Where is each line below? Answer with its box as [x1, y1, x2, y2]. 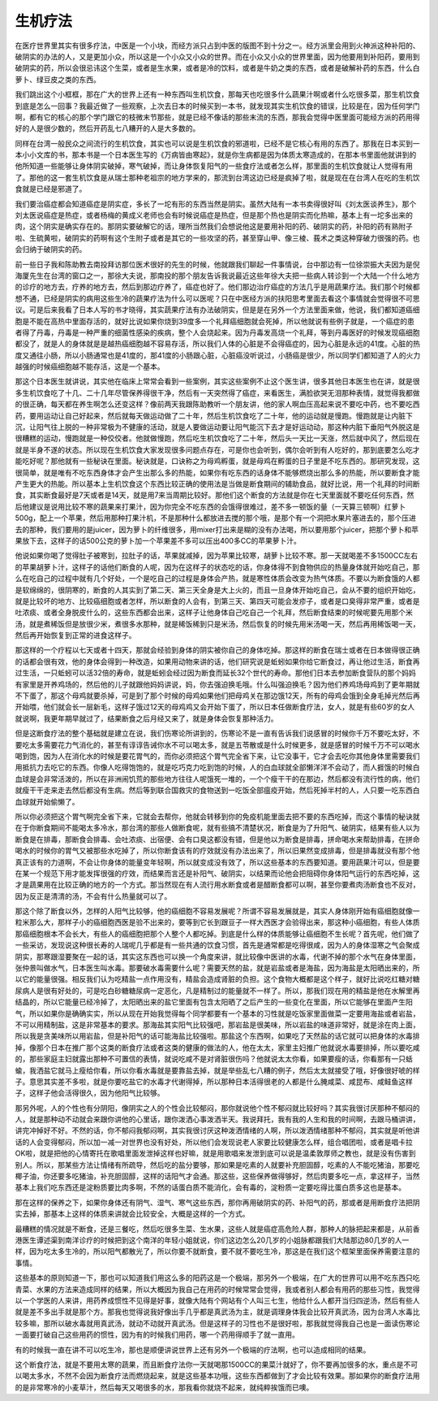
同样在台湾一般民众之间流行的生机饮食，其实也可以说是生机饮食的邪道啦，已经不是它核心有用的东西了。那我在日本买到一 [15, 138, 420, 148]
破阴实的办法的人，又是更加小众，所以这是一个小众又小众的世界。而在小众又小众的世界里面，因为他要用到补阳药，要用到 [15, 51, 420, 61]
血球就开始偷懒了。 [15, 796, 79, 806]
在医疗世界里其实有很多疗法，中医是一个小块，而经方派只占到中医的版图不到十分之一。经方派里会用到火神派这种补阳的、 [15, 41, 420, 50]
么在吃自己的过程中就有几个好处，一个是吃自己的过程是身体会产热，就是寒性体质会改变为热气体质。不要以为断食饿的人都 [15, 574, 420, 583]
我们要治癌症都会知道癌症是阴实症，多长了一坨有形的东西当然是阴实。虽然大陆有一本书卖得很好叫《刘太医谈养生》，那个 [15, 199, 417, 209]
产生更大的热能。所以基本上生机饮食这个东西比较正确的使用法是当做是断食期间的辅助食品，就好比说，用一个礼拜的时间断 [15, 479, 420, 488]
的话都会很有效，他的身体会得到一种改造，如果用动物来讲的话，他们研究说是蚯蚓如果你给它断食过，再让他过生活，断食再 [15, 657, 420, 666]
